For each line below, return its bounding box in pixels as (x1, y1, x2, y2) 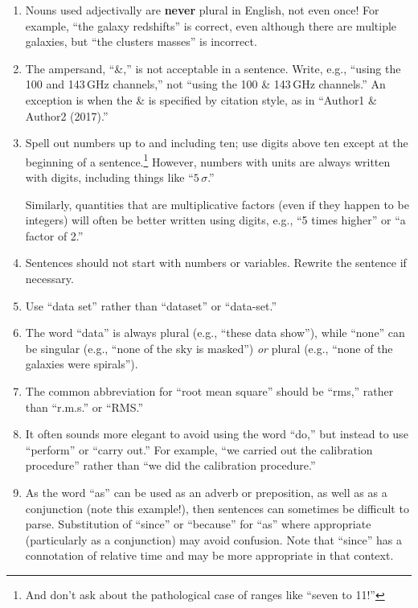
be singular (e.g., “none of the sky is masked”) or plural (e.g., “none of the (25, 339, 393, 356)
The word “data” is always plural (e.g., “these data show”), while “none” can (25, 324, 405, 341)
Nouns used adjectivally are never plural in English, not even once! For (25, 2, 379, 18)
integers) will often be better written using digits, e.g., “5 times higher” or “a (25, 212, 406, 228)
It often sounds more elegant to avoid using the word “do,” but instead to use (25, 425, 408, 442)
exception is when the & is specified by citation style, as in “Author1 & (25, 91, 377, 108)
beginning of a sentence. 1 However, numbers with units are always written (25, 150, 391, 170)
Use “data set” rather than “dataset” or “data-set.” (25, 297, 277, 314)
